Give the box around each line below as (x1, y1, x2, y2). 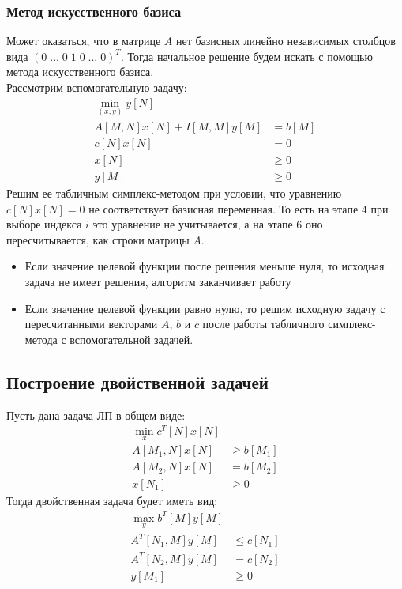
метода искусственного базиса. (6, 63, 154, 80)
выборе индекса (6, 216, 82, 232)
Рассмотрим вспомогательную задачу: (6, 79, 187, 95)
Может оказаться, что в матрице (6, 32, 161, 49)
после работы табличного (202, 315, 325, 332)
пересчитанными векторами (24, 315, 158, 332)
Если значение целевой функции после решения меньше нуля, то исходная (24, 258, 385, 274)
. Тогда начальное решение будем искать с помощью (120, 47, 373, 64)
